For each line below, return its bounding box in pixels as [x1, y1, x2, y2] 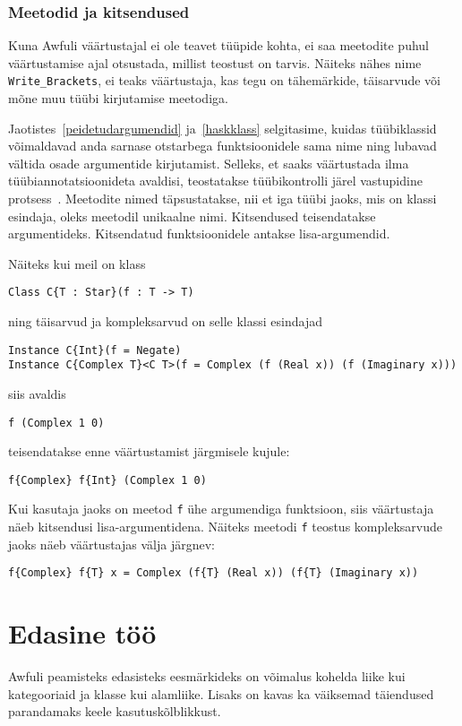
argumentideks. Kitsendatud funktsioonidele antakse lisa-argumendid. [8, 224, 390, 243]
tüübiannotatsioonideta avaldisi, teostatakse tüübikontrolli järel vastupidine [8, 171, 423, 190]
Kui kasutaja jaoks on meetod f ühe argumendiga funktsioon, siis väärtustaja [8, 499, 434, 518]
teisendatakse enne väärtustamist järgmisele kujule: [8, 442, 290, 461]
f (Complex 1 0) [8, 416, 105, 429]
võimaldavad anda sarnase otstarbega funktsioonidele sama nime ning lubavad [8, 136, 437, 155]
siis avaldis [8, 384, 66, 402]
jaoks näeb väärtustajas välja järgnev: [8, 534, 215, 553]
